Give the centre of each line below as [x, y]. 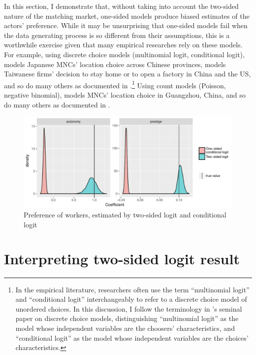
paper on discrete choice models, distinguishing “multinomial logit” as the [127, 318]
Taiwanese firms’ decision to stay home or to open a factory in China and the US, [128, 74]
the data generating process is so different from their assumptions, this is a [117, 35]
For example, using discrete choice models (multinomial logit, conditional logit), [124, 54]
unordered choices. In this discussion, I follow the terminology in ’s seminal [129, 308]
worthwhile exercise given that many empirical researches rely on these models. [123, 45]
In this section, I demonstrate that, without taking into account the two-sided [121, 6]
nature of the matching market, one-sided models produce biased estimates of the [127, 16]
